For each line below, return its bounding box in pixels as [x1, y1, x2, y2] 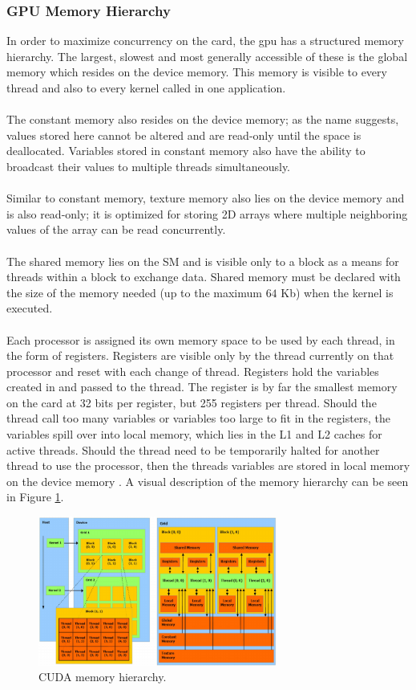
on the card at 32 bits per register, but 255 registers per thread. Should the [6, 394, 377, 410]
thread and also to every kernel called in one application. [6, 80, 286, 96]
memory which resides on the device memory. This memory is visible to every [6, 63, 387, 80]
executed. [6, 300, 53, 316]
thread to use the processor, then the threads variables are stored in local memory [6, 457, 410, 474]
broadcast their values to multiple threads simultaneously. [6, 157, 291, 174]
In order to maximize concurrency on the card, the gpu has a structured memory [6, 32, 404, 49]
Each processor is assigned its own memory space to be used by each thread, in [6, 331, 395, 348]
